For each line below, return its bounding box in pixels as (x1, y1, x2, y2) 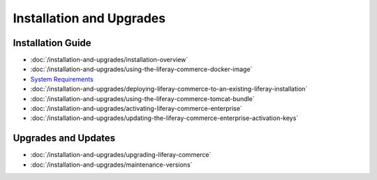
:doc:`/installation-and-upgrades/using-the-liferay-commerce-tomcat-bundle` (30, 94, 255, 103)
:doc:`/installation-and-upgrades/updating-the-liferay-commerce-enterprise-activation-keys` (30, 114, 299, 122)
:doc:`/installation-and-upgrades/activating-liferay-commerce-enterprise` (30, 105, 242, 113)
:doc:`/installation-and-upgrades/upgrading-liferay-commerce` (30, 151, 212, 159)
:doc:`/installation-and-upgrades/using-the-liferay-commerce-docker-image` (30, 65, 253, 73)
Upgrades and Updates (13, 133, 116, 144)
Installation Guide (13, 37, 91, 49)
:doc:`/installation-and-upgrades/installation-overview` (30, 56, 188, 64)
